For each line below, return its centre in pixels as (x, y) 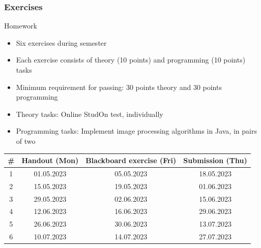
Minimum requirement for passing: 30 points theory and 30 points (119, 87)
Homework (21, 26)
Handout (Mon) (50, 160)
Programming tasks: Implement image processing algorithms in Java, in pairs (136, 131)
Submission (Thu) (215, 160)
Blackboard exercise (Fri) (131, 160)
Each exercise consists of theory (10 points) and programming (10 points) (131, 60)
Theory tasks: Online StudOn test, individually (90, 114)
